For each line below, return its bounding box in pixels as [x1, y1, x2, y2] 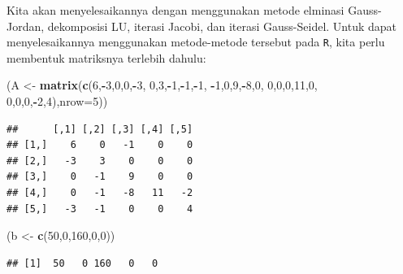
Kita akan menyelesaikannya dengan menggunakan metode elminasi [6, 2, 344, 18]
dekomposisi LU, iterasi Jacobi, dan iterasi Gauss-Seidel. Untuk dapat [47, 17, 397, 34]
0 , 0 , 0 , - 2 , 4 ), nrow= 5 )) [6, 93, 108, 110]
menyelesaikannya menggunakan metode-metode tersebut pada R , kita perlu [6, 33, 385, 50]
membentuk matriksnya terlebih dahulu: [6, 49, 206, 66]
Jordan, [6, 17, 45, 34]
